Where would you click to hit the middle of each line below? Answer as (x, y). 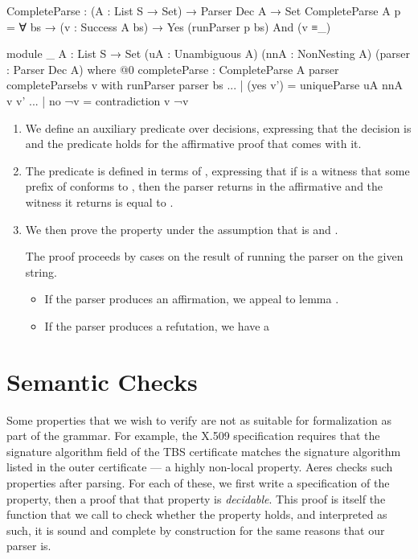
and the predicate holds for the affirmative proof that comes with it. (193, 144)
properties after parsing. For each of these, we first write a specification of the (198, 483)
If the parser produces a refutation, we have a (157, 325)
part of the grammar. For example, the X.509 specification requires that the (193, 436)
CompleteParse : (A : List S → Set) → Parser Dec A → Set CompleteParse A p (204, 10)
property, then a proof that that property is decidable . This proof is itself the (196, 498)
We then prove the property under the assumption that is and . (182, 229)
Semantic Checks (102, 381)
